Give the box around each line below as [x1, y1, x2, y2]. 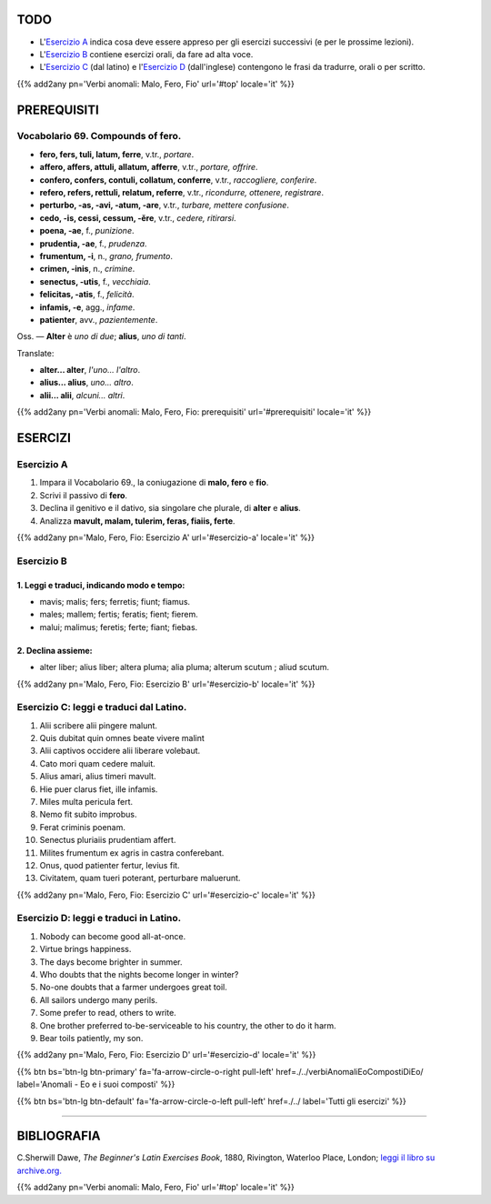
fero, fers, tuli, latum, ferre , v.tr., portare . [39, 148, 195, 159]
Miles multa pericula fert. [39, 796, 134, 807]
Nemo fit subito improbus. [39, 809, 137, 820]
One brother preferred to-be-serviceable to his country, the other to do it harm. [39, 1019, 336, 1031]
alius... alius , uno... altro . [39, 377, 134, 388]
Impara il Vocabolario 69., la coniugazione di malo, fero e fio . [39, 477, 269, 488]
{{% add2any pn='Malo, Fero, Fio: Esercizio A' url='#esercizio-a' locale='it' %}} [16, 532, 316, 543]
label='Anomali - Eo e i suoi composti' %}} [16, 1079, 175, 1090]
